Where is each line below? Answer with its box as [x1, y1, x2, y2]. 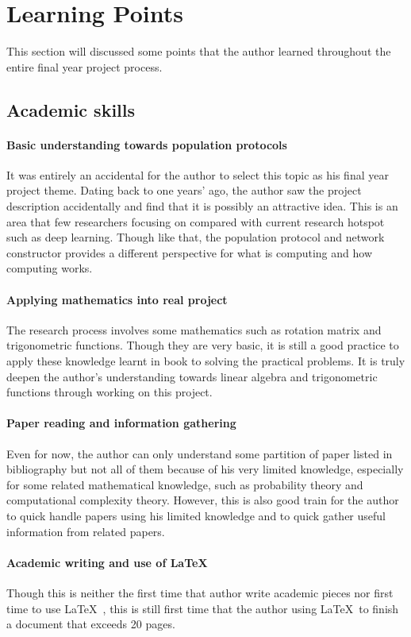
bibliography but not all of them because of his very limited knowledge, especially [6, 461, 404, 477]
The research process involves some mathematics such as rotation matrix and [6, 321, 382, 338]
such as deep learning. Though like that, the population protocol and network [6, 229, 385, 245]
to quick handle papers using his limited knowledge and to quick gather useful [6, 507, 386, 523]
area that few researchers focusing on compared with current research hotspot [6, 213, 385, 230]
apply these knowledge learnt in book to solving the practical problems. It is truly [6, 353, 405, 369]
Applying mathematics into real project [6, 291, 228, 307]
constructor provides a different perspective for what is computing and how [6, 244, 372, 261]
